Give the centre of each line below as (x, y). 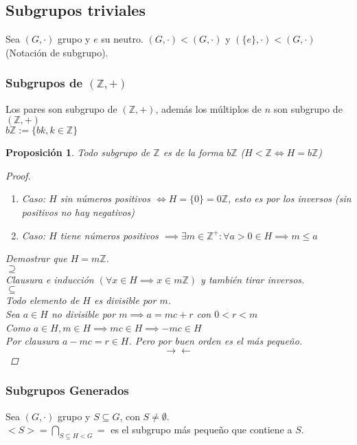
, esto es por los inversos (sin (290, 198)
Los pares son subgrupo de (61, 108)
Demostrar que (36, 258)
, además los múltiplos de (208, 108)
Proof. (18, 175)
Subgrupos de (44, 83)
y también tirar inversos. (253, 279)
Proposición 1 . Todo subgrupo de (78, 152)
